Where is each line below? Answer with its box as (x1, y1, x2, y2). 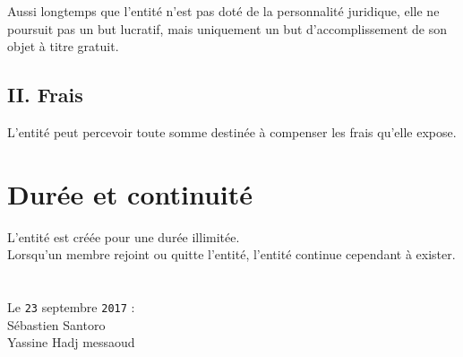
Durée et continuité (7, 175, 253, 212)
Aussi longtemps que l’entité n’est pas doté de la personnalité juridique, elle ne (7, 2, 440, 20)
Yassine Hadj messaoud (7, 333, 135, 352)
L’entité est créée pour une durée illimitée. (7, 227, 240, 246)
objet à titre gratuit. (7, 37, 119, 56)
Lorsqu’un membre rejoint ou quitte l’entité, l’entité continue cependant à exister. (7, 245, 456, 264)
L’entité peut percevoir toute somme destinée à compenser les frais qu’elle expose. (7, 122, 457, 141)
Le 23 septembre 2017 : (7, 298, 135, 317)
